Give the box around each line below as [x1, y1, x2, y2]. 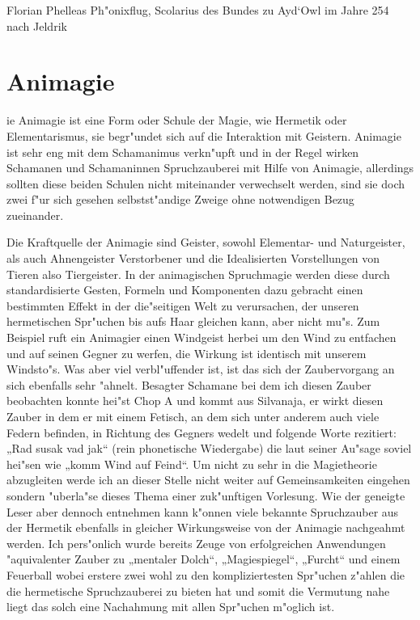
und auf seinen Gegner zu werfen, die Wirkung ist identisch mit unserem [6, 344, 367, 361]
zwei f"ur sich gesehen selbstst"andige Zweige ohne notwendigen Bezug [6, 191, 354, 208]
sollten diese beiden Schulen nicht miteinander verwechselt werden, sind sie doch [6, 175, 405, 192]
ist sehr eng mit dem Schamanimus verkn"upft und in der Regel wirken [6, 143, 359, 160]
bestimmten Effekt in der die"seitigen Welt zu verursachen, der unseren [6, 297, 359, 314]
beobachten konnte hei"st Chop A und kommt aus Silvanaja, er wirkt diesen [6, 392, 384, 409]
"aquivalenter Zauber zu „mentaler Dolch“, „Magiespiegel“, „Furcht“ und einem [6, 550, 401, 567]
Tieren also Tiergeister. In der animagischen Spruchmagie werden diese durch [6, 265, 390, 282]
